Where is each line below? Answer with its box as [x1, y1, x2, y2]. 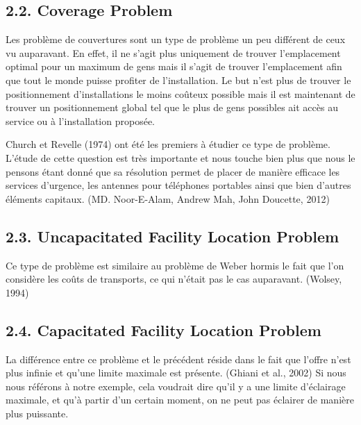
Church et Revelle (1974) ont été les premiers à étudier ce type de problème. [6, 137, 330, 151]
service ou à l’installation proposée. [6, 113, 155, 128]
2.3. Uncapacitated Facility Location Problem [6, 225, 339, 247]
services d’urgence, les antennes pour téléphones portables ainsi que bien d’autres [6, 178, 351, 192]
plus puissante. [6, 406, 69, 420]
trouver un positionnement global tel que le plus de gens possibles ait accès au [6, 100, 338, 115]
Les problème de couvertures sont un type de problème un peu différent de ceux [6, 32, 346, 47]
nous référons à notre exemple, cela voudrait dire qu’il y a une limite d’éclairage [6, 378, 346, 393]
